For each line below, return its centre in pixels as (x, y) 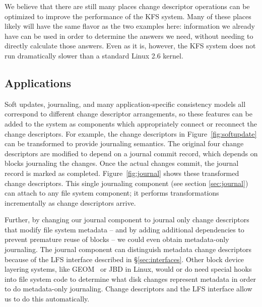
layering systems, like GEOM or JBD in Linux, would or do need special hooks (128, 269)
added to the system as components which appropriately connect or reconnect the (131, 123)
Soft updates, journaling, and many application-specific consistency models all (125, 104)
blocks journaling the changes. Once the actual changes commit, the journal (122, 163)
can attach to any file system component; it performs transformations (112, 193)
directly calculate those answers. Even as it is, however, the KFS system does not (130, 46)
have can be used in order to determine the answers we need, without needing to (129, 36)
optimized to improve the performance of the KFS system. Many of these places (128, 16)
